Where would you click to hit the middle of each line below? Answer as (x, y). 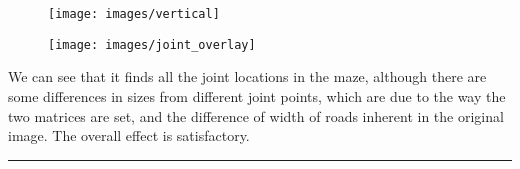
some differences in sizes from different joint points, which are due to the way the (257, 95)
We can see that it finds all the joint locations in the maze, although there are (247, 76)
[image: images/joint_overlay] (152, 44)
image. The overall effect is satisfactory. (129, 135)
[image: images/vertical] (134, 14)
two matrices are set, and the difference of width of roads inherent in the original (256, 115)
